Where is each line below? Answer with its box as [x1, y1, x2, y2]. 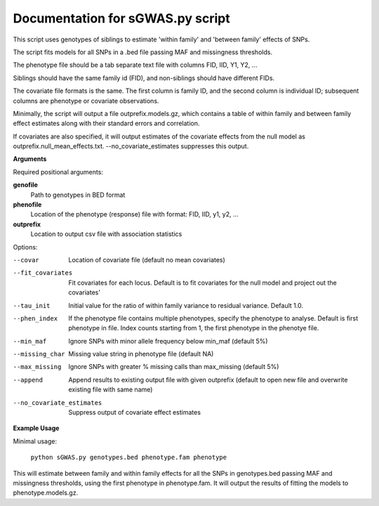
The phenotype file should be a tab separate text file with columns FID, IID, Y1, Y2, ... [13, 60, 258, 70]
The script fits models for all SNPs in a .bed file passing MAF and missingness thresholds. [13, 48, 273, 56]
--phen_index [13, 314, 58, 323]
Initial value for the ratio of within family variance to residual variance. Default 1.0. [68, 301, 303, 309]
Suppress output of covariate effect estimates [68, 408, 201, 417]
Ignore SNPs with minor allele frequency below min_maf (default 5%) [68, 337, 268, 345]
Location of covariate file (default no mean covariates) [68, 255, 226, 264]
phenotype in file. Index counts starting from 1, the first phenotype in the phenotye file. [68, 324, 319, 332]
